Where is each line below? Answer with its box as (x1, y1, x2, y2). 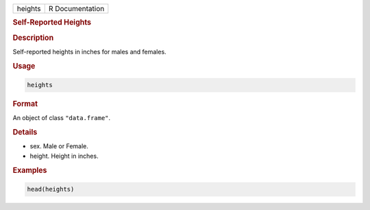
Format (12, 100, 38, 109)
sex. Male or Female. (29, 142, 89, 150)
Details (12, 128, 38, 137)
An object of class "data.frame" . (12, 114, 111, 122)
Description (12, 33, 54, 43)
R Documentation (48, 4, 105, 13)
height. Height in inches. (29, 152, 99, 160)
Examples (12, 165, 47, 175)
